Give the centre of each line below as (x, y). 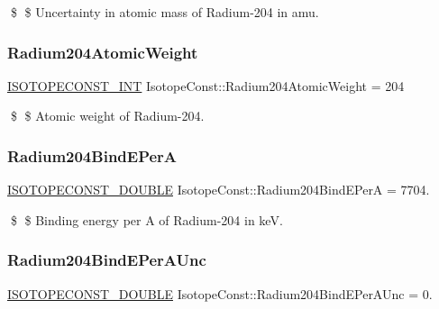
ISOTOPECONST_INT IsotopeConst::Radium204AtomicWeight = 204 (206, 85)
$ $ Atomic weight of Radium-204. (107, 116)
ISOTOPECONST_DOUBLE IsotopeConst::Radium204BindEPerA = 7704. (219, 190)
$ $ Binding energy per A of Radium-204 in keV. (146, 219)
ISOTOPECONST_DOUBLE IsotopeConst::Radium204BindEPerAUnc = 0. (220, 293)
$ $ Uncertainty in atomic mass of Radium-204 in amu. (165, 12)
